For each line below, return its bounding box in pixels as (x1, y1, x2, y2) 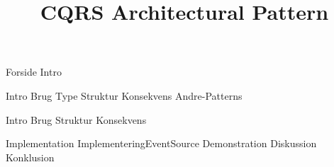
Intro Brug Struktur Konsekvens (6, 112, 147, 127)
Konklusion (6, 149, 55, 164)
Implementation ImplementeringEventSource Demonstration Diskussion (6, 136, 317, 151)
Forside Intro (6, 64, 62, 79)
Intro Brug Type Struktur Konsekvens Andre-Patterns (6, 88, 243, 103)
